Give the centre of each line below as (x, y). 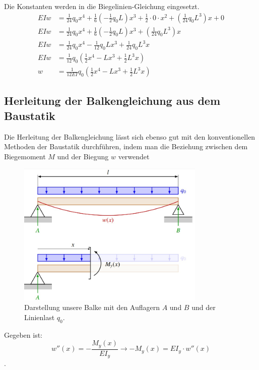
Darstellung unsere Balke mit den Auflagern (92, 307)
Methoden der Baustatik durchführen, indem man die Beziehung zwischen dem (126, 146)
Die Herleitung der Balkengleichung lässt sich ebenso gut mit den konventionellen (130, 136)
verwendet (134, 156)
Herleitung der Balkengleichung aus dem (112, 101)
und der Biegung (83, 156)
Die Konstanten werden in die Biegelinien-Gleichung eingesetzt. (102, 6)
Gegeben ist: (23, 334)
